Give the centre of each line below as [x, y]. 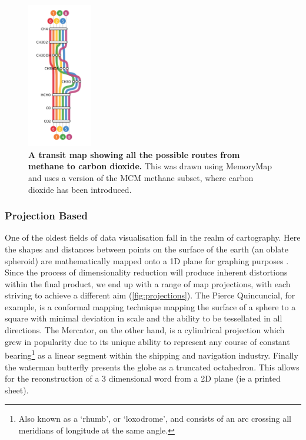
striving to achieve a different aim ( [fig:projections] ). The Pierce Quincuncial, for [150, 295]
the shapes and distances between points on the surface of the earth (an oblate [147, 249]
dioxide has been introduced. [80, 189]
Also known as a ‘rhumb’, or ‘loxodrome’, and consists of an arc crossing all [155, 418]
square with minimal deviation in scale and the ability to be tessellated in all [144, 318]
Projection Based [46, 216]
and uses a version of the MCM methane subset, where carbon [141, 177]
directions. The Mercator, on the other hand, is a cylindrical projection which [145, 330]
